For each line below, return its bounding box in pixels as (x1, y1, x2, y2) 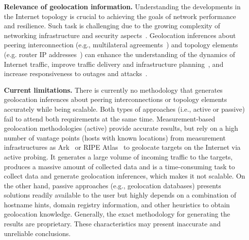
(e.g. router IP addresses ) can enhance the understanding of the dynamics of (4, 49, 235, 59)
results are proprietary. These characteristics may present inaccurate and (4, 219, 221, 229)
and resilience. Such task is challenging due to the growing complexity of (4, 20, 220, 31)
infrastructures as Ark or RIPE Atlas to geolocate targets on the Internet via (4, 142, 241, 152)
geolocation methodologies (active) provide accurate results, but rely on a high (4, 123, 238, 133)
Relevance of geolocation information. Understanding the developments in (4, 1, 241, 11)
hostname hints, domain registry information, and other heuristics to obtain (4, 199, 230, 209)
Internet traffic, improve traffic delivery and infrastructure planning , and (4, 59, 224, 69)
